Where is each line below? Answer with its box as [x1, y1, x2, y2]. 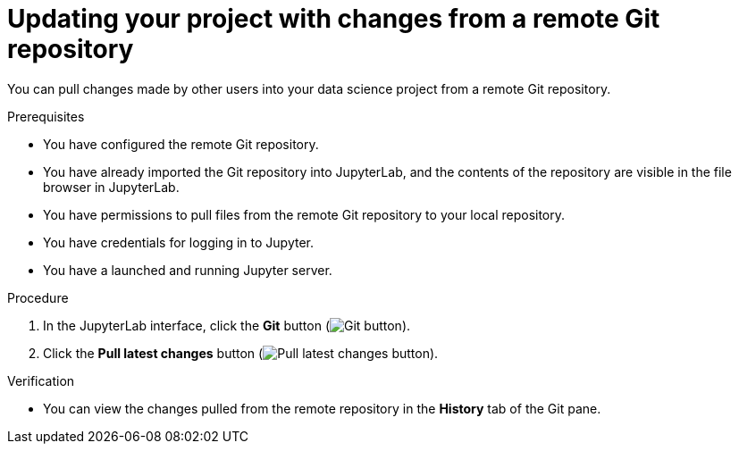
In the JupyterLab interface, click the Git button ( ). [43, 317, 411, 333]
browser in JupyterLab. [43, 179, 180, 195]
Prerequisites [7, 108, 85, 124]
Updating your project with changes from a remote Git [7, 4, 660, 34]
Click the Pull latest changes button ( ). [43, 345, 439, 361]
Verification [7, 372, 75, 388]
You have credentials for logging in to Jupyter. [43, 234, 314, 250]
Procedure [7, 289, 69, 305]
